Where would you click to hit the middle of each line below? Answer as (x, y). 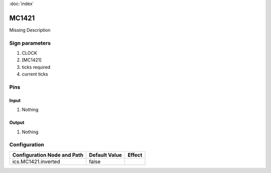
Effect (135, 155)
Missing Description (30, 30)
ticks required (36, 67)
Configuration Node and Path (48, 155)
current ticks (35, 74)
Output (17, 123)
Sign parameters (30, 43)
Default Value (105, 155)
